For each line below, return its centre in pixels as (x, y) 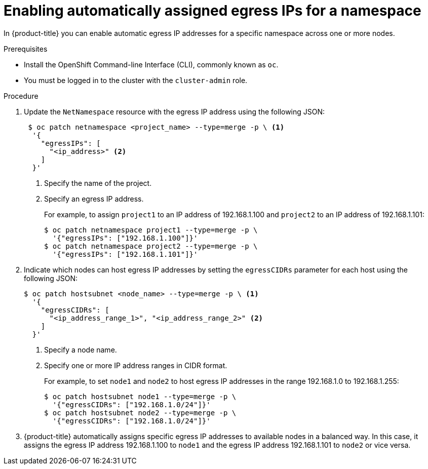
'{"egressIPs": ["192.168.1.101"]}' (125, 254)
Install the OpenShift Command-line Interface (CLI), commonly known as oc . (151, 64)
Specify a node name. (81, 349)
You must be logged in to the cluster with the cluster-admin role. (136, 80)
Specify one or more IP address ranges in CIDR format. (136, 365)
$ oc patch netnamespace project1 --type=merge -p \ (151, 230)
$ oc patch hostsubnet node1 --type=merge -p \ (140, 396)
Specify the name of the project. (98, 183)
